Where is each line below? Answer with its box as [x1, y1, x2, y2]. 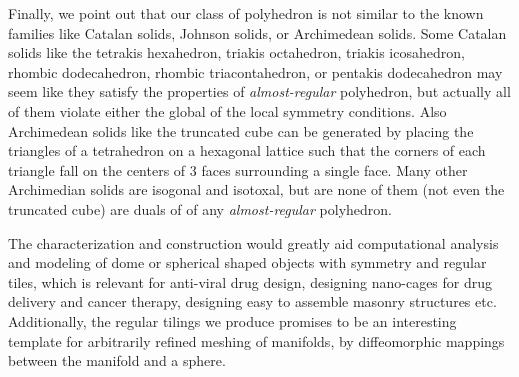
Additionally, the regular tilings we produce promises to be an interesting [8, 310, 457, 331]
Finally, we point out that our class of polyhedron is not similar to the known [8, 3, 484, 23]
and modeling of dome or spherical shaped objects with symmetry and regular [8, 252, 487, 273]
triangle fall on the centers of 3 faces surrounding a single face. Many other [8, 159, 468, 180]
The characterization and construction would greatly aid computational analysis [8, 232, 499, 253]
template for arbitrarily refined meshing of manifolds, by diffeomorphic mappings [8, 330, 505, 351]
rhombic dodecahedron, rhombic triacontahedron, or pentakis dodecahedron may [8, 61, 503, 82]
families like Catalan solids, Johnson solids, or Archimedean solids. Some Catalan [8, 22, 507, 43]
